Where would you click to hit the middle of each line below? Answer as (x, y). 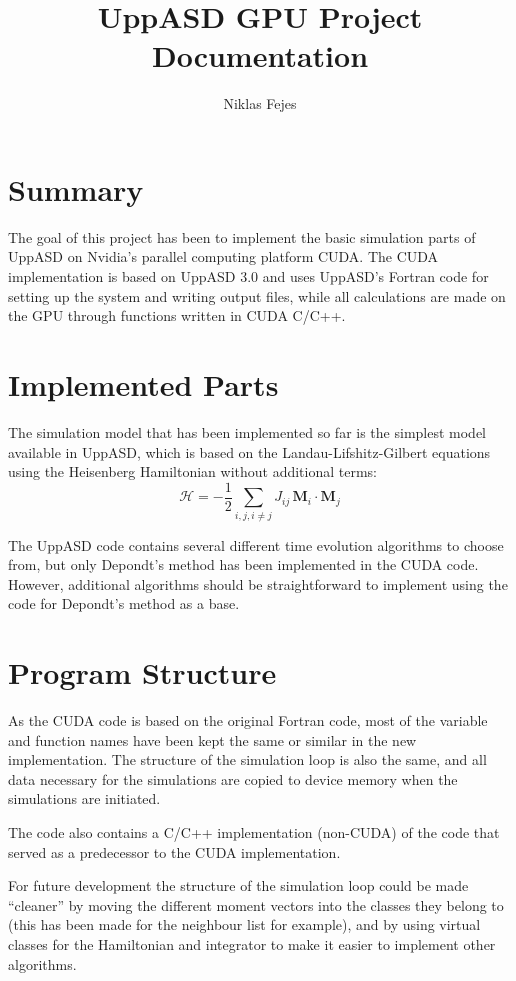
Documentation (260, 55)
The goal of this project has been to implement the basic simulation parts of (242, 236)
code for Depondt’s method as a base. (124, 603)
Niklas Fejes (260, 103)
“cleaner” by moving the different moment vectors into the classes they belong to (256, 904)
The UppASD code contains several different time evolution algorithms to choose (256, 544)
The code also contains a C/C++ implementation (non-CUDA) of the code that (254, 831)
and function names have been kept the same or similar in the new (212, 739)
